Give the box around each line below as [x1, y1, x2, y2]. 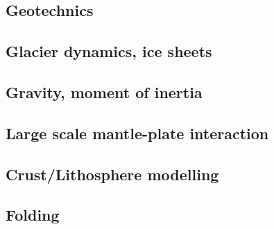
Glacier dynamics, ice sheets [6, 40, 212, 62]
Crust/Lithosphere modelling [6, 163, 219, 184]
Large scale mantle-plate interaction [6, 122, 269, 143]
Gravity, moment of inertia [6, 81, 203, 102]
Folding [6, 204, 60, 226]
